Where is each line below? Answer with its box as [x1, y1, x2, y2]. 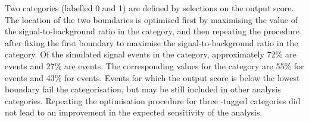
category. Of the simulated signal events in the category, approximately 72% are [5, 48, 296, 60]
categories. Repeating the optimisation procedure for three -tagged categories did [5, 94, 301, 107]
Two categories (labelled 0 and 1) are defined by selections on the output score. [5, 2, 294, 14]
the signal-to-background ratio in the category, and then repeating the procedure [5, 25, 300, 37]
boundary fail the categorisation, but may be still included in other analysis [5, 83, 281, 95]
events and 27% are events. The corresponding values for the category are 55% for [5, 59, 304, 72]
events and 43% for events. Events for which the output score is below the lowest [5, 71, 300, 84]
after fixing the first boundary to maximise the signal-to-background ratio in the [5, 36, 298, 49]
